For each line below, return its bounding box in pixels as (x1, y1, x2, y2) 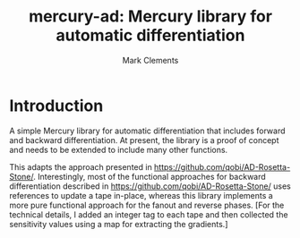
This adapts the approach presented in (9, 161, 152, 172)
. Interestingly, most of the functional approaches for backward (32, 171, 266, 182)
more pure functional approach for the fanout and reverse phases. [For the (9, 200, 285, 210)
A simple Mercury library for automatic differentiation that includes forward (9, 125, 286, 136)
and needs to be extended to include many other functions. (9, 144, 228, 155)
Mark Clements (122, 55, 179, 65)
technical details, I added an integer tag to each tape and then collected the (9, 208, 288, 220)
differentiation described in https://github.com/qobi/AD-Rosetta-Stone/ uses (9, 181, 291, 191)
